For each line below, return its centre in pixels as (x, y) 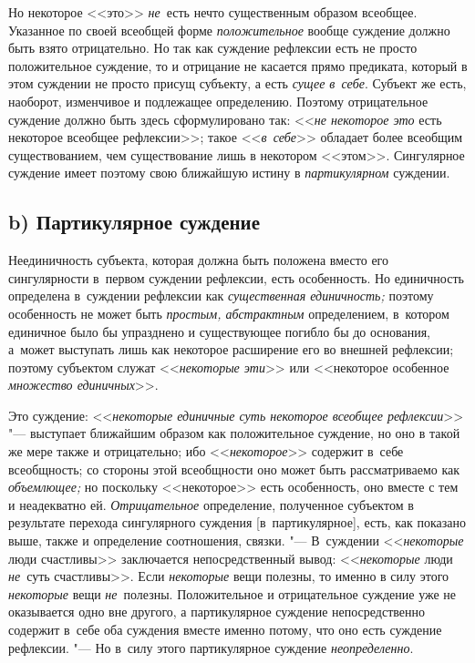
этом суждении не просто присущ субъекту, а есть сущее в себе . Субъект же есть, (237, 83)
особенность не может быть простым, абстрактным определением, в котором (229, 313)
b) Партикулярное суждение (134, 222)
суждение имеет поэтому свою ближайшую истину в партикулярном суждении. (229, 173)
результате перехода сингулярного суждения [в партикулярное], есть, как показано (237, 522)
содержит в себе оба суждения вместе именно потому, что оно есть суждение (225, 630)
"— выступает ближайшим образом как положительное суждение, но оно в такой (234, 433)
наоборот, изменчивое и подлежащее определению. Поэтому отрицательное (218, 101)
